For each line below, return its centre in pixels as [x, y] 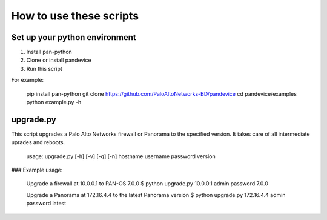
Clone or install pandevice [59, 60]
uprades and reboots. [38, 142]
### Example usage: [37, 170]
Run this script [45, 68]
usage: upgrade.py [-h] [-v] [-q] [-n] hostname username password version [121, 156]
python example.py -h [54, 102]
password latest [46, 204]
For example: [28, 80]
